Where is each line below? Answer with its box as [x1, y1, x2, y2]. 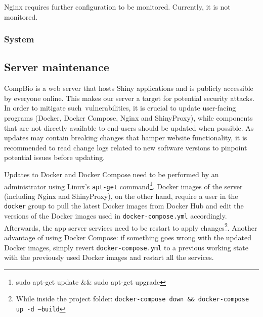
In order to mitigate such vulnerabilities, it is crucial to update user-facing [4, 102, 236, 113]
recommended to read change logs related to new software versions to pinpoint [4, 142, 247, 152]
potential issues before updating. [4, 152, 105, 163]
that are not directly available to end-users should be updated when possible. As [4, 122, 254, 133]
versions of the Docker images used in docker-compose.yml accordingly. [4, 210, 227, 221]
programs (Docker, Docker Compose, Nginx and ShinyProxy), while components [4, 113, 253, 123]
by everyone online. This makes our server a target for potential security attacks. [4, 92, 254, 103]
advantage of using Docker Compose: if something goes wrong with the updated [4, 232, 252, 243]
